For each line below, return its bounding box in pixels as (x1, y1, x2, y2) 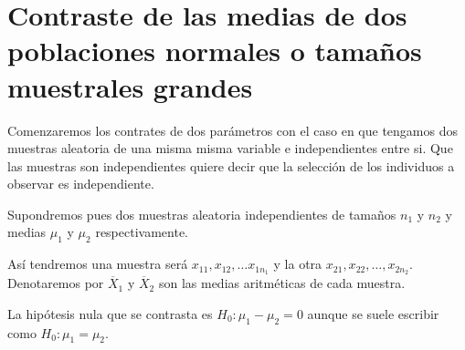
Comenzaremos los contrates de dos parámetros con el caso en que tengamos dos (7, 120, 458, 139)
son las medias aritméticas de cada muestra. (158, 273, 406, 293)
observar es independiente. (7, 174, 154, 193)
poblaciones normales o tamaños (7, 32, 422, 69)
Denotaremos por (7, 273, 104, 293)
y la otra (273, 254, 322, 273)
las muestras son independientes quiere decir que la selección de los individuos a (7, 156, 455, 175)
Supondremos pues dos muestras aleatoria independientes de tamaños (7, 204, 396, 223)
